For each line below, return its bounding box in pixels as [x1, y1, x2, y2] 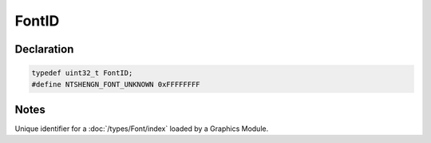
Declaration [14, 42, 74, 56]
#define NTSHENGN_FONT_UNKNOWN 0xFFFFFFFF [31, 80, 200, 89]
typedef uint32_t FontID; [31, 69, 133, 77]
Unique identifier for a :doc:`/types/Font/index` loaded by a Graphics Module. [14, 124, 269, 133]
